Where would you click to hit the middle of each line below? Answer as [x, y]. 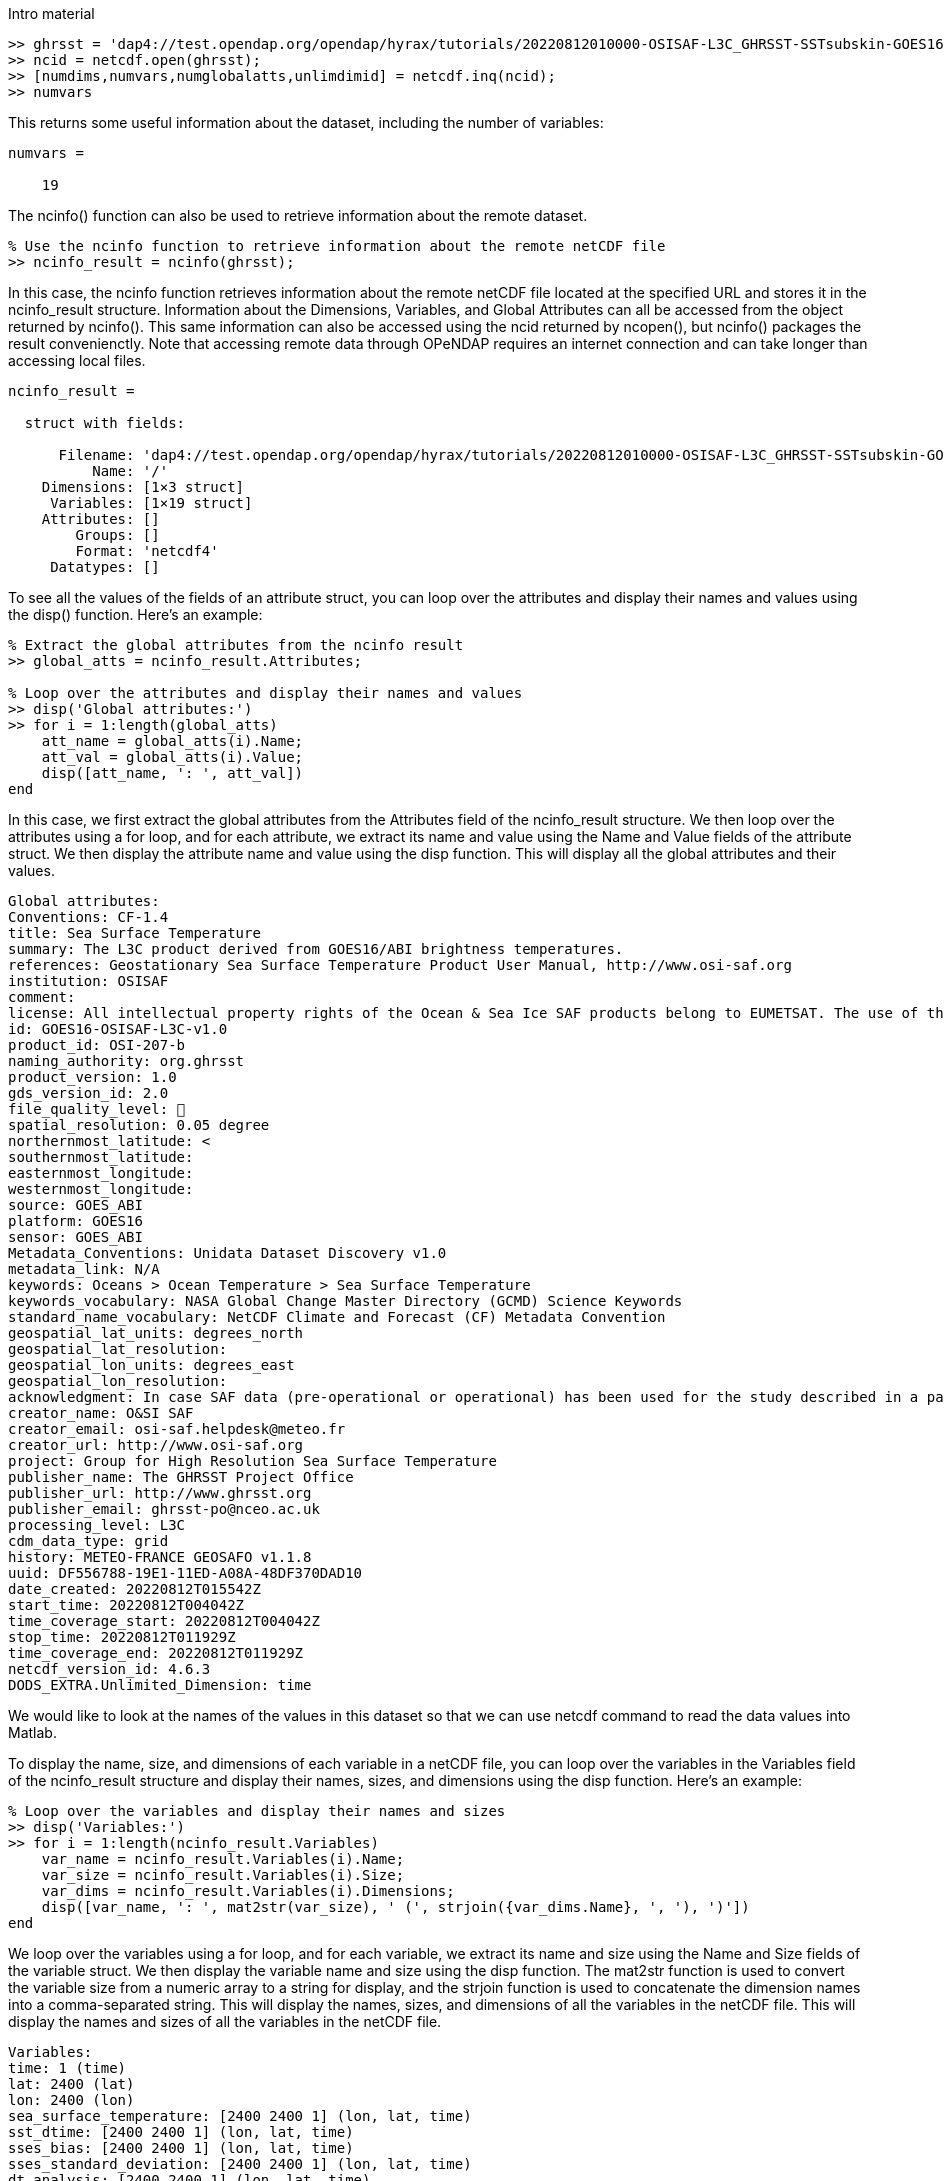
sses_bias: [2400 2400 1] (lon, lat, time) [181, 2148]
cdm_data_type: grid [88, 1541]
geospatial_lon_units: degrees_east [151, 1365]
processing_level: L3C [97, 1525]
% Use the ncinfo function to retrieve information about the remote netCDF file [337, 246]
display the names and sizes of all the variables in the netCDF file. [225, 2021]
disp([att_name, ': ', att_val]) [172, 773]
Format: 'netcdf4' [147, 551]
